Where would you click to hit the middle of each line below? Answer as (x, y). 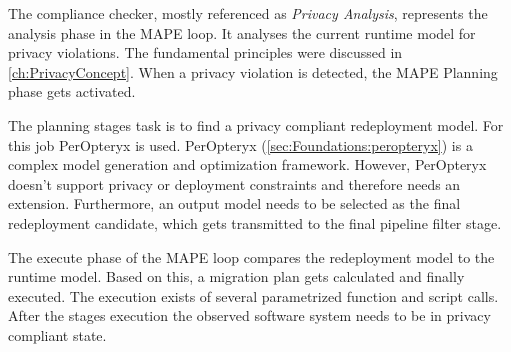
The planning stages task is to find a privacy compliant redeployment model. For (256, 124)
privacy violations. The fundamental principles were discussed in (205, 52)
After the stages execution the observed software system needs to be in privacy (249, 315)
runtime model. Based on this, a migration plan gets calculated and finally (236, 276)
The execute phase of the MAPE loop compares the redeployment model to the (251, 256)
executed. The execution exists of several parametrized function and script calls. (253, 295)
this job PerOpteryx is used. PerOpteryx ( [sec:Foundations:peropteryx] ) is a (240, 144)
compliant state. (57, 334)
